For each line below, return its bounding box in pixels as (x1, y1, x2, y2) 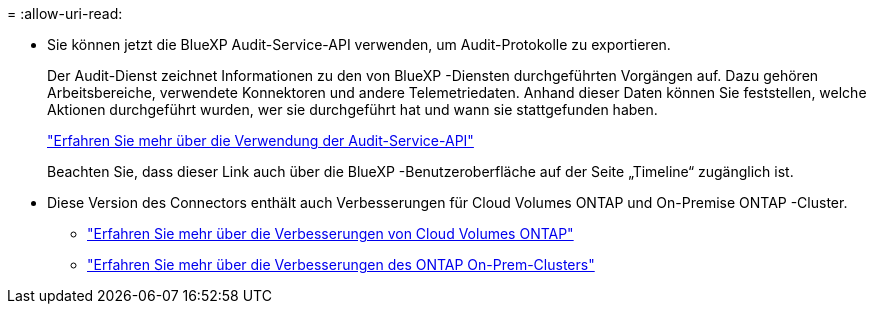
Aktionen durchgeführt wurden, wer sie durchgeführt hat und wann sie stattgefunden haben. (47, 101, 658, 118)
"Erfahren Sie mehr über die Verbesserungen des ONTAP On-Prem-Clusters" (87, 256, 595, 273)
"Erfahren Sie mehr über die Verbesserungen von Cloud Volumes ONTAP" (87, 225, 574, 242)
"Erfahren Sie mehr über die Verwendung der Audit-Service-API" (47, 132, 474, 149)
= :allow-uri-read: (7, 5, 123, 22)
